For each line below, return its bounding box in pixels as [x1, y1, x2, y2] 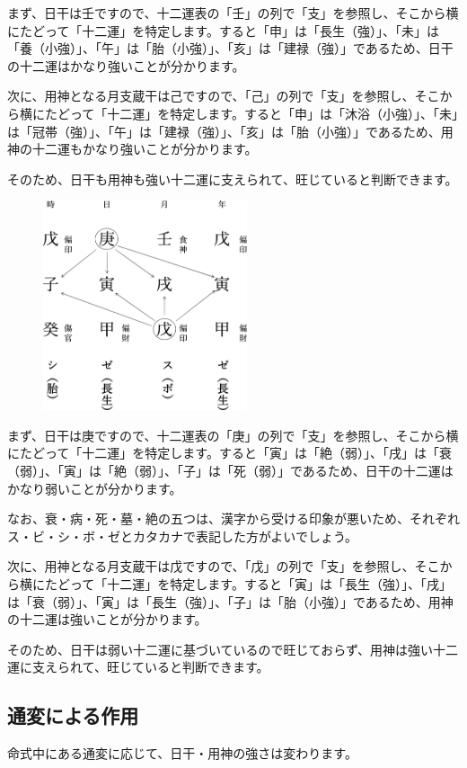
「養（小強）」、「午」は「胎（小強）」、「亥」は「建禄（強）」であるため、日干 [7, 39, 454, 58]
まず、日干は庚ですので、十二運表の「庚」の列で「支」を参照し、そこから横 [7, 425, 459, 444]
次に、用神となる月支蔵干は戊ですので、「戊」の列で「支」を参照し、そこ [7, 557, 440, 576]
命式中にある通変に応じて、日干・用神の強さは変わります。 [7, 744, 357, 763]
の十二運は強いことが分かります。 [7, 610, 207, 629]
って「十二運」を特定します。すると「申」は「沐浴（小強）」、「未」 [69, 103, 458, 122]
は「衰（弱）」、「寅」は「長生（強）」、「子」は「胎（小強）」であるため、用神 [7, 592, 454, 611]
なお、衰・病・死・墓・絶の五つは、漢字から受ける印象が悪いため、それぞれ [7, 509, 460, 528]
